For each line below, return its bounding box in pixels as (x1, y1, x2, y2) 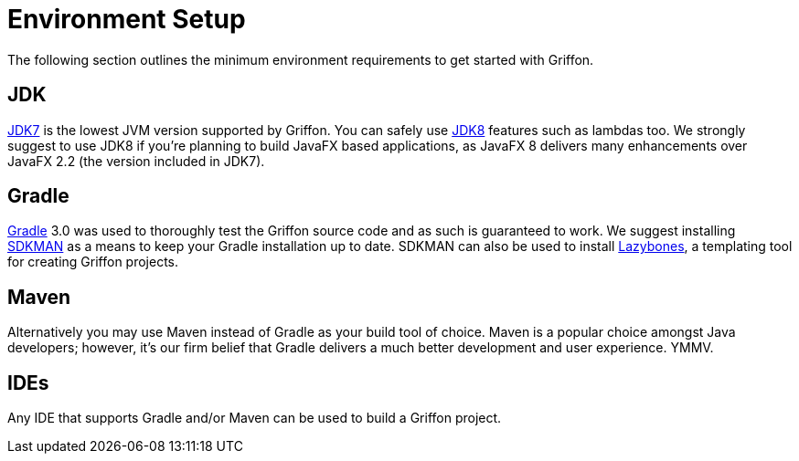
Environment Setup (7, 4, 246, 35)
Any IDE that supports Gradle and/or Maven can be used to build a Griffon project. (7, 410, 502, 426)
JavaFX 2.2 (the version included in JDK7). (7, 152, 265, 169)
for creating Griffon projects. (7, 254, 179, 270)
